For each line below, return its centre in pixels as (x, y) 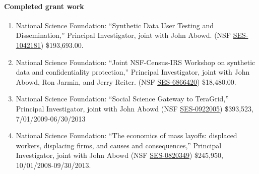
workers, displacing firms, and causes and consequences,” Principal (119, 145)
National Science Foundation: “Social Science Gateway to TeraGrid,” (122, 99)
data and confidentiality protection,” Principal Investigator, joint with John (133, 72)
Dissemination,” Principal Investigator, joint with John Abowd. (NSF (123, 35)
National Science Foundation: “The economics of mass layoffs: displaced (126, 135)
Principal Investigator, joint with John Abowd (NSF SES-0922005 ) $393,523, (135, 108)
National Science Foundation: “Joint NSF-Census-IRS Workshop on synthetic (136, 62)
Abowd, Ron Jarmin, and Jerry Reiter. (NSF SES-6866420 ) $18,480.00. (126, 81)
